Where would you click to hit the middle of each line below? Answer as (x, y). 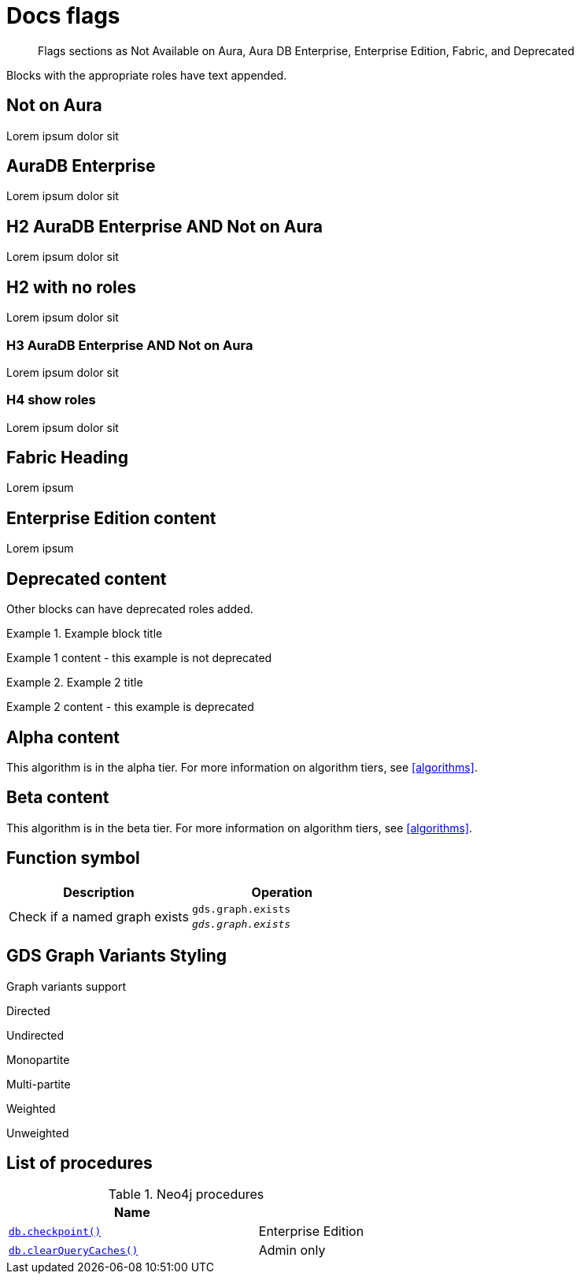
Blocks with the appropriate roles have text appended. (147, 75)
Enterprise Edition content (111, 518)
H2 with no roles (72, 287)
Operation (282, 892)
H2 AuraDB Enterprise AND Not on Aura (164, 226)
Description (99, 892)
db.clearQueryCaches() (74, 1250)
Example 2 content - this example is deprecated (130, 707)
